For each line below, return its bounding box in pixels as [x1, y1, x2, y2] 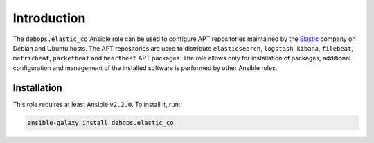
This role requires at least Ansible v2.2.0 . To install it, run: [12, 100, 181, 108]
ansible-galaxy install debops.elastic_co [27, 119, 174, 126]
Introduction [12, 10, 86, 26]
